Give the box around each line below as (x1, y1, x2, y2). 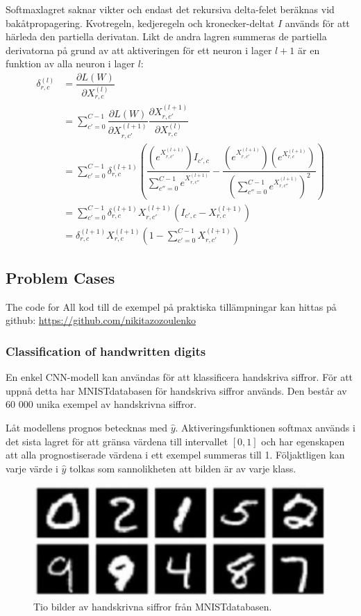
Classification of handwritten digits (6, 342, 206, 359)
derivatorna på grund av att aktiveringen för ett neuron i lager (6, 42, 272, 57)
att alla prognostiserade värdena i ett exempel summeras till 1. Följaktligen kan (6, 447, 345, 462)
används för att (285, 15, 350, 30)
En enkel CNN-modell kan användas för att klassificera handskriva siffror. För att (6, 370, 353, 384)
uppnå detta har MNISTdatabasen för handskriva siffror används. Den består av (6, 383, 347, 397)
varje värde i (6, 461, 58, 475)
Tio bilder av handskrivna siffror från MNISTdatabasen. (33, 599, 272, 614)
